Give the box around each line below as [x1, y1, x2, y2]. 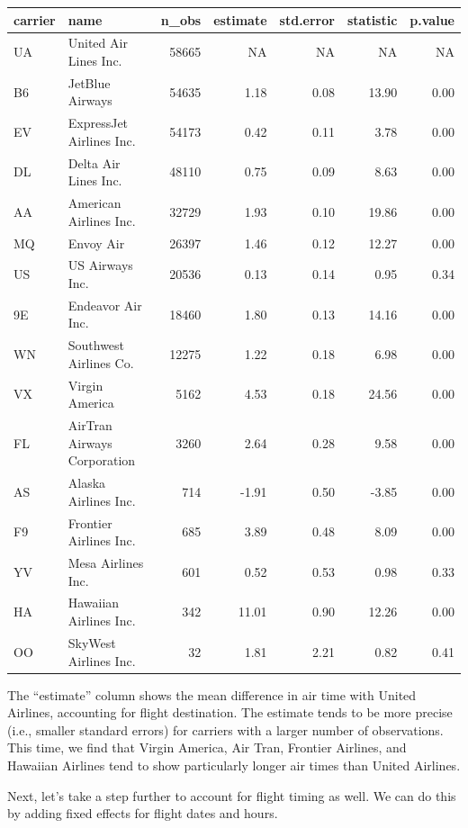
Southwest [67, 336, 125, 355]
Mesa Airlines [67, 553, 144, 572]
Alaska [67, 473, 106, 492]
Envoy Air [67, 233, 125, 252]
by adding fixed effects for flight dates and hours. [7, 804, 278, 823]
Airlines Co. [67, 353, 134, 372]
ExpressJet [67, 113, 129, 132]
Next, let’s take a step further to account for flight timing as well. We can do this [7, 786, 456, 805]
